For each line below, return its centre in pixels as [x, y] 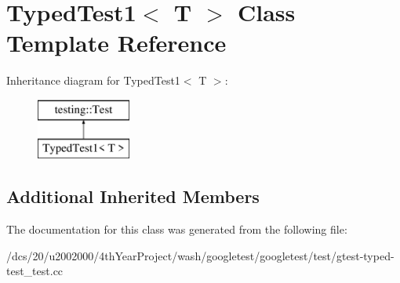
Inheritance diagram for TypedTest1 [93, 80]
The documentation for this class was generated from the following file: [177, 229]
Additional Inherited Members [133, 196]
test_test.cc [35, 271]
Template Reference [116, 43]
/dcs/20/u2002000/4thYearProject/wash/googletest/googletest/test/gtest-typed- [200, 255]
